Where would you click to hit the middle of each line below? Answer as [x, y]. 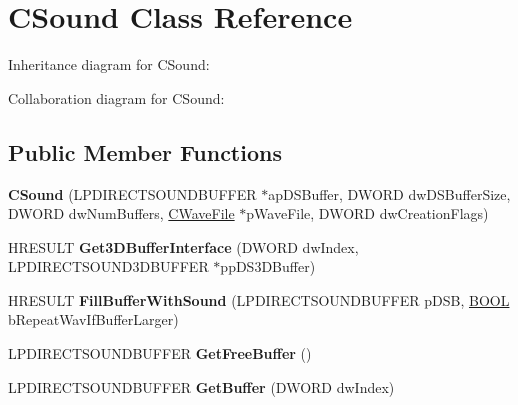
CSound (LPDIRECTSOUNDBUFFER [132, 193]
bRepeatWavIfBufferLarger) [93, 319]
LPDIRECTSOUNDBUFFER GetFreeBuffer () [160, 353]
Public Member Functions [145, 151]
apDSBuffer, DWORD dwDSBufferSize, [389, 193]
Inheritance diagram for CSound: [109, 64]
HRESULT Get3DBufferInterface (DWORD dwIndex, [183, 246]
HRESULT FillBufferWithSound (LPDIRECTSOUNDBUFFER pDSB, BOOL [259, 299]
